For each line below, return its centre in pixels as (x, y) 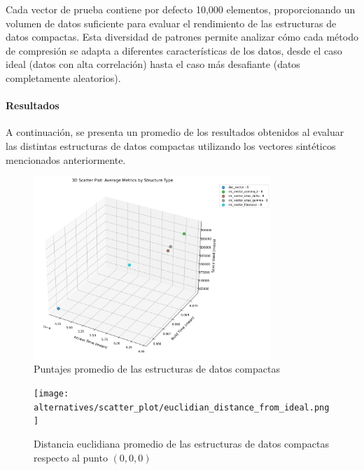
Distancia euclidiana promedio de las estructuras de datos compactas (181, 443)
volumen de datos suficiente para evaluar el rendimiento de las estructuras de (171, 23)
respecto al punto (71, 457)
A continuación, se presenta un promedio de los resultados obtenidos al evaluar (175, 132)
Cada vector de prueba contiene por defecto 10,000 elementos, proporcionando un (181, 9)
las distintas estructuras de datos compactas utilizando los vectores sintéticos (171, 145)
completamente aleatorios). (63, 77)
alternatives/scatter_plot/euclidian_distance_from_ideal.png (182, 407)
